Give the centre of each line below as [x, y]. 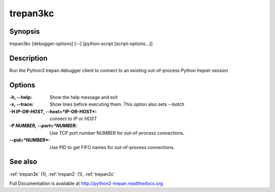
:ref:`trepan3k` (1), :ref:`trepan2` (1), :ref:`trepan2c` [62, 174]
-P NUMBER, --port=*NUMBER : [43, 126]
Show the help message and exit [84, 97]
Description [29, 58]
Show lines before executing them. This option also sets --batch [117, 104]
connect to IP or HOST [73, 119]
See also [23, 162]
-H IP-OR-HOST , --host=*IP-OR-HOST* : [53, 111]
